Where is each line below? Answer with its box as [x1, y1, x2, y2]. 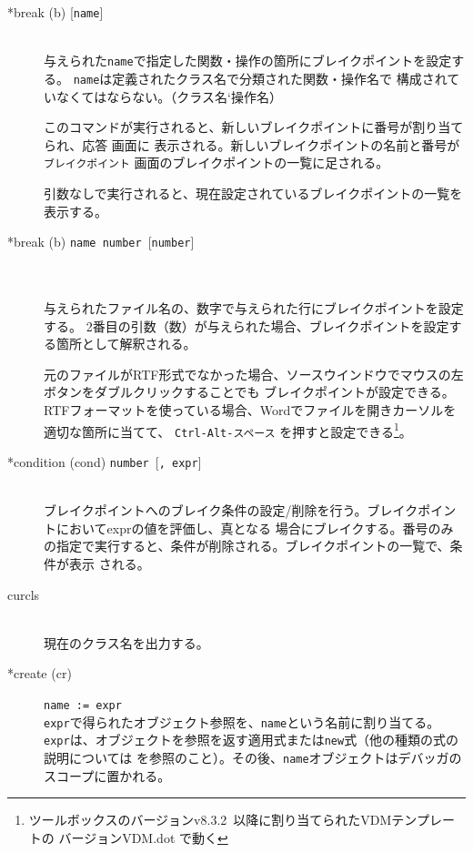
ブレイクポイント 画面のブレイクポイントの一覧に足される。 [44, 153, 389, 172]
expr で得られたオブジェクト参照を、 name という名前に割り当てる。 [44, 712, 440, 731]
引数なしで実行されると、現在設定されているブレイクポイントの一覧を [44, 184, 463, 202]
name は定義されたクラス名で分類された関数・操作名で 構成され [73, 68, 448, 87]
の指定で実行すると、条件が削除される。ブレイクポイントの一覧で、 [44, 536, 450, 555]
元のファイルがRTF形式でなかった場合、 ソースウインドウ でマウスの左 [44, 364, 464, 383]
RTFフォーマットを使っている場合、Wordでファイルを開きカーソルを [44, 401, 457, 419]
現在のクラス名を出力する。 [44, 633, 209, 652]
